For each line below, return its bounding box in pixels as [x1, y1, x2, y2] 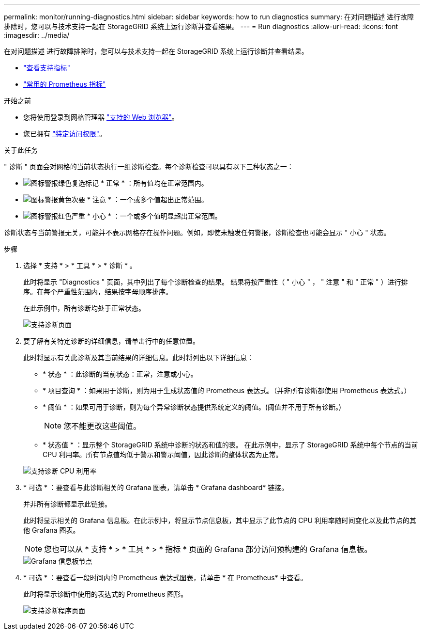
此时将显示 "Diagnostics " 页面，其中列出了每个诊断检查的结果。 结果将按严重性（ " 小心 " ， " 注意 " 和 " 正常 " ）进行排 [23, 278, 408, 286]
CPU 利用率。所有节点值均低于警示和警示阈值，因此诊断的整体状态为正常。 [43, 450, 283, 459]
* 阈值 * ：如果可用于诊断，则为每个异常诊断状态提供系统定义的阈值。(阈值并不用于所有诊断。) [43, 403, 342, 411]
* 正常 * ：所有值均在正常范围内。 [100, 179, 208, 187]
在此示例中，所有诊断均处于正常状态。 [23, 304, 145, 312]
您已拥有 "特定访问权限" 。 [23, 129, 106, 138]
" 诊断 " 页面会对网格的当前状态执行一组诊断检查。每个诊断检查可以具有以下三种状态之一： [4, 162, 294, 171]
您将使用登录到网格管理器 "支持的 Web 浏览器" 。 [23, 113, 179, 121]
